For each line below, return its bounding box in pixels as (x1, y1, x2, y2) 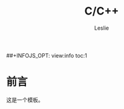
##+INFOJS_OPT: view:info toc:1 (6, 51, 88, 59)
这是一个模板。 (6, 96, 44, 104)
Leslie (94, 24, 109, 31)
